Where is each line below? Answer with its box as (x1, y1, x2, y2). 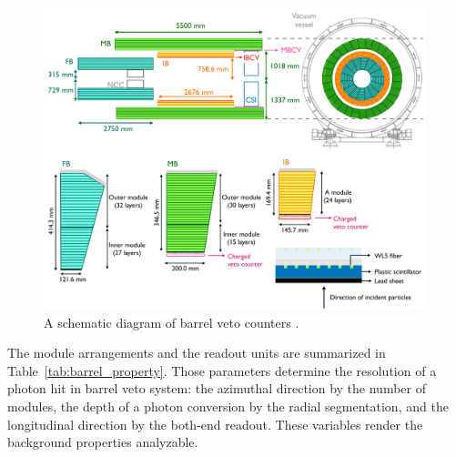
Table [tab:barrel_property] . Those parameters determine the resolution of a (7, 361, 437, 380)
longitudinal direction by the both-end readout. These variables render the (7, 414, 423, 433)
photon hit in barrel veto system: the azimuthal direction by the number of (7, 379, 426, 398)
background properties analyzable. (7, 432, 198, 452)
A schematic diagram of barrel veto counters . (44, 312, 299, 331)
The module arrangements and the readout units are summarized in (7, 343, 386, 362)
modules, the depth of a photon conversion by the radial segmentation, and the (7, 396, 449, 415)
